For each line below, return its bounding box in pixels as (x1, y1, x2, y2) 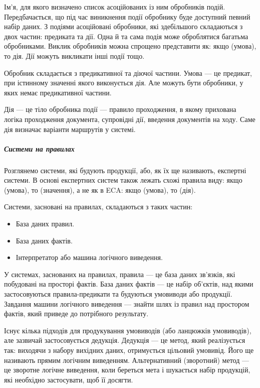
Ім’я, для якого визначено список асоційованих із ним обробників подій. (4, 2, 225, 12)
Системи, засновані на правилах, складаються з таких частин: (4, 201, 193, 212)
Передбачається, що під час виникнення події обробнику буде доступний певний (4, 11, 250, 22)
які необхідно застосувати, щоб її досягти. (4, 374, 133, 384)
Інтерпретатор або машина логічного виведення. (16, 252, 163, 263)
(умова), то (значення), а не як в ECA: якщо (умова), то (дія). (4, 184, 196, 195)
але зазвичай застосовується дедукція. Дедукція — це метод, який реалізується (4, 335, 245, 345)
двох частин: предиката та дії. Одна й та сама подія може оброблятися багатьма (4, 31, 248, 41)
